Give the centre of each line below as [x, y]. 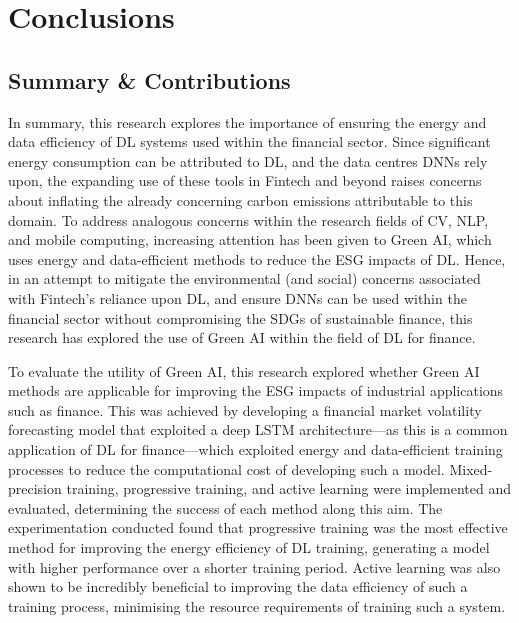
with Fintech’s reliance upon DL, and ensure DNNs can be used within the [237, 297]
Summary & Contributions [149, 79]
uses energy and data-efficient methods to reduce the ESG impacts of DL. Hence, [257, 258]
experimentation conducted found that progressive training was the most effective [258, 527]
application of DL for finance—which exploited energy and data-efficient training [255, 449]
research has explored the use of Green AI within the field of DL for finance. [242, 337]
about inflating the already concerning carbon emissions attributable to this [240, 199]
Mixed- [471, 468]
